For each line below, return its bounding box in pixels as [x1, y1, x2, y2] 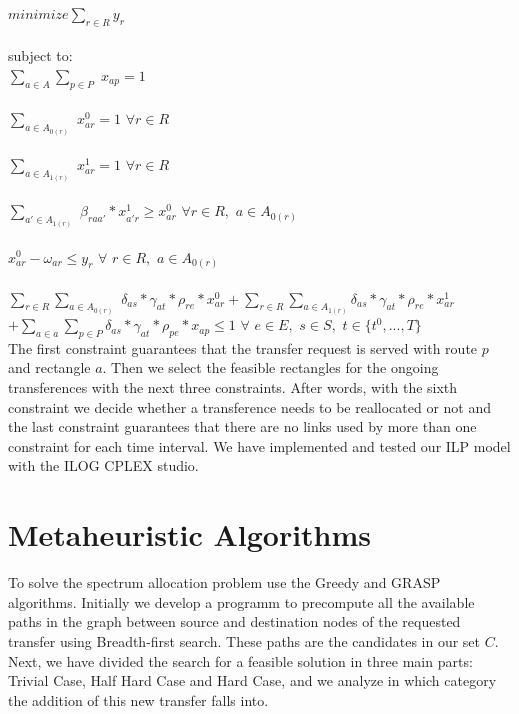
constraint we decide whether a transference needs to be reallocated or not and [8, 396, 492, 417]
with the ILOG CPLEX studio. [8, 455, 199, 476]
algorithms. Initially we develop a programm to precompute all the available [8, 591, 475, 612]
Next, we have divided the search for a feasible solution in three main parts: [8, 650, 473, 671]
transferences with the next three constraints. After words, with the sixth [8, 377, 458, 398]
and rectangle [8, 357, 91, 378]
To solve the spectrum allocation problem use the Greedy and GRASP [8, 572, 441, 593]
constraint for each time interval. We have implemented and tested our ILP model [8, 435, 511, 456]
